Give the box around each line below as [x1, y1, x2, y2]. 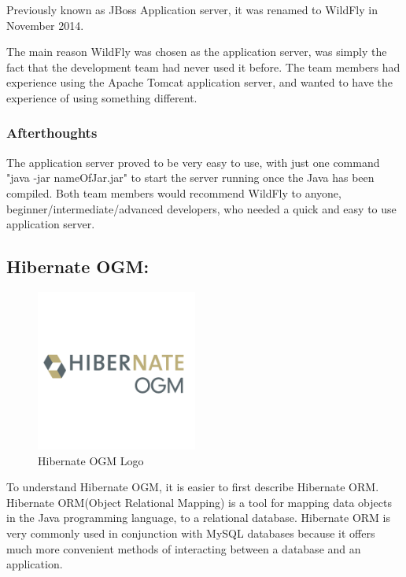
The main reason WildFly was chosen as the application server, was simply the [6, 43, 387, 60]
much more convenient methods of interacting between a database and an [6, 540, 361, 557]
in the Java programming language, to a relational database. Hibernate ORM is [6, 509, 390, 526]
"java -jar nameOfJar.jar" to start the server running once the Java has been [6, 169, 375, 186]
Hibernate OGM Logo [38, 452, 144, 468]
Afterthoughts [6, 123, 98, 142]
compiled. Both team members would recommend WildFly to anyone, [6, 184, 341, 201]
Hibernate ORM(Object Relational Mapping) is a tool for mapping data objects [6, 494, 392, 510]
